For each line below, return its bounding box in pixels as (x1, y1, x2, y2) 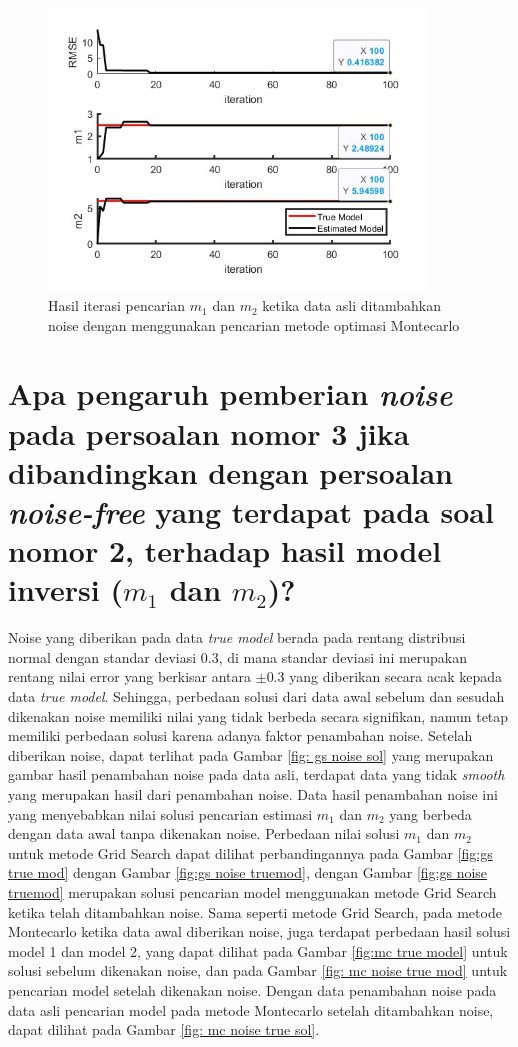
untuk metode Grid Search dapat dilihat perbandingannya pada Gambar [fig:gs (8, 842, 493, 863)
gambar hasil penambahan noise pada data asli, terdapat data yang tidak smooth (8, 764, 505, 785)
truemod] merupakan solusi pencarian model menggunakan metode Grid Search (8, 882, 497, 903)
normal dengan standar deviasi (8, 646, 197, 667)
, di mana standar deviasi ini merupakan (218, 646, 468, 667)
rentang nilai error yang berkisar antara (8, 666, 252, 687)
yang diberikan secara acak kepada (289, 666, 503, 687)
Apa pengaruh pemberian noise (8, 373, 453, 415)
